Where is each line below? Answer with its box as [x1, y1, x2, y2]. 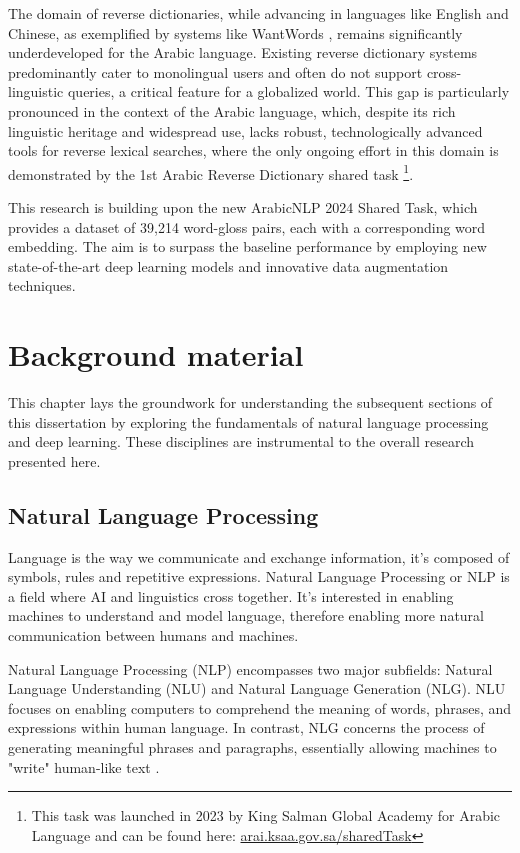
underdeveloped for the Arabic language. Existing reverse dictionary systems [8, 42, 478, 63]
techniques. [8, 275, 76, 296]
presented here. [8, 450, 101, 471]
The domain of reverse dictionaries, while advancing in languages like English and [8, 3, 509, 23]
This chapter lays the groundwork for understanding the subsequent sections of [8, 392, 493, 413]
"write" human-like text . [8, 756, 160, 777]
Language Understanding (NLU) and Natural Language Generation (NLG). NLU [8, 678, 506, 699]
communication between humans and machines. [8, 625, 299, 646]
